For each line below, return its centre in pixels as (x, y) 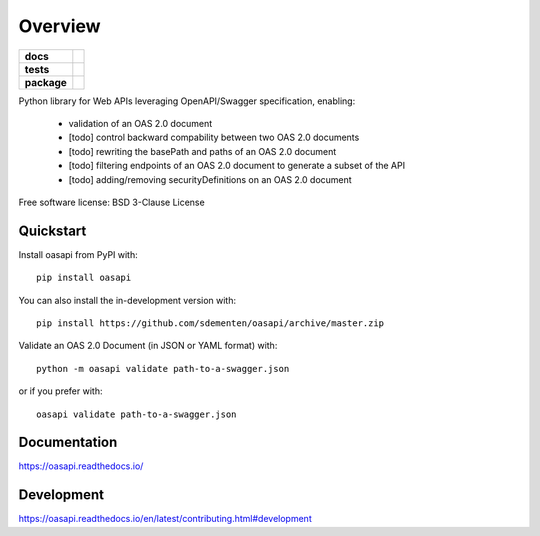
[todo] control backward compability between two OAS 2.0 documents (214, 137)
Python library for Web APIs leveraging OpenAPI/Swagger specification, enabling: (187, 101)
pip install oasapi (84, 278)
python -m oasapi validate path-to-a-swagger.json (163, 368)
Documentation (68, 442)
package (45, 82)
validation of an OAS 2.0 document (140, 123)
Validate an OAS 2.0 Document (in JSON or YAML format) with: (148, 346)
